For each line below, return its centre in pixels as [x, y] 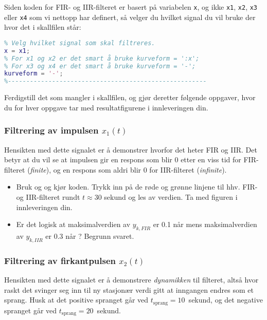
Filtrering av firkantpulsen [60, 260]
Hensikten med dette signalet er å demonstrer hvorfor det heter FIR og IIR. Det [131, 149]
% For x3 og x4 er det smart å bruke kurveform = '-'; [100, 66]
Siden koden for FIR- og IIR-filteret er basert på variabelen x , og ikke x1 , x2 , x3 [131, 7]
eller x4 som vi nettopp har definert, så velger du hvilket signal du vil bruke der [130, 17]
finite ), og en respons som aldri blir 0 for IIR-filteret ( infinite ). [128, 169]
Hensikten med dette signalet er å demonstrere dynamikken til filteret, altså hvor [131, 279]
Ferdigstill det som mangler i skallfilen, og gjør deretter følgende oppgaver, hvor [130, 97]
